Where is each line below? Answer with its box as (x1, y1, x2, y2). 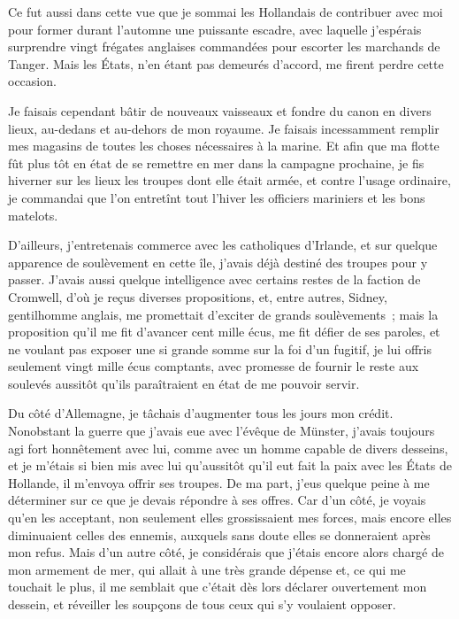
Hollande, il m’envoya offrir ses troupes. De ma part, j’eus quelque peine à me (8, 473, 430, 491)
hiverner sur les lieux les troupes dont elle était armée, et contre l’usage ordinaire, (8, 171, 451, 190)
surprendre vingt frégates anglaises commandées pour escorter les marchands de (8, 37, 440, 56)
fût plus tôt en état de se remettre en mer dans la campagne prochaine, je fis (8, 153, 425, 172)
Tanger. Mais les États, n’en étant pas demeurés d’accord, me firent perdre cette (8, 54, 444, 73)
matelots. (8, 205, 58, 224)
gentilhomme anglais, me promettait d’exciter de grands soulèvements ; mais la (8, 305, 439, 323)
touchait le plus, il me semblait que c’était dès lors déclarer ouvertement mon (8, 577, 427, 596)
